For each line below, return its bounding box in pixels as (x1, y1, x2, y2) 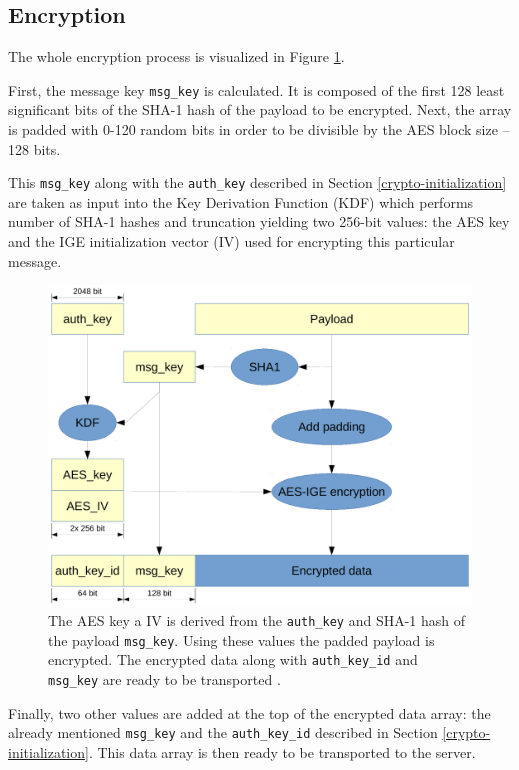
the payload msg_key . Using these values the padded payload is (48, 629, 435, 650)
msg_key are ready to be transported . (48, 669, 281, 690)
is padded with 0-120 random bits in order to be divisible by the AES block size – (8, 119, 510, 140)
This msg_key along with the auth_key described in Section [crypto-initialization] (8, 172, 507, 193)
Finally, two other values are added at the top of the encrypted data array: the (8, 702, 491, 723)
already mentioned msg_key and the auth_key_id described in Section (8, 722, 438, 743)
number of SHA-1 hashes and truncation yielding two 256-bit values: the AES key (8, 211, 510, 232)
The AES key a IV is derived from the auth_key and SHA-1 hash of (48, 610, 466, 631)
